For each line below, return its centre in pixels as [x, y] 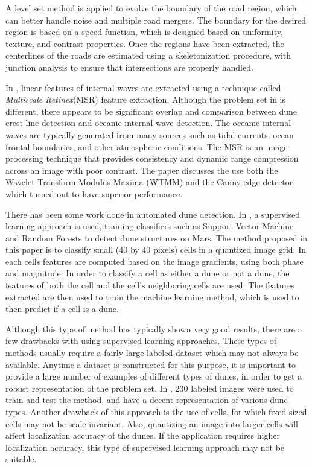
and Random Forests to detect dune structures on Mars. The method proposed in [156, 237]
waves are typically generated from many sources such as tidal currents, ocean [150, 134]
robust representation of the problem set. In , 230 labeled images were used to [150, 388]
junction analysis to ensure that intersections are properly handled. [129, 67]
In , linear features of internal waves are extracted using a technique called [143, 87]
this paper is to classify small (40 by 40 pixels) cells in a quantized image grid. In [156, 249]
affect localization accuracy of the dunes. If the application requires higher [143, 435]
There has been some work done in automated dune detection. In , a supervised [153, 214]
